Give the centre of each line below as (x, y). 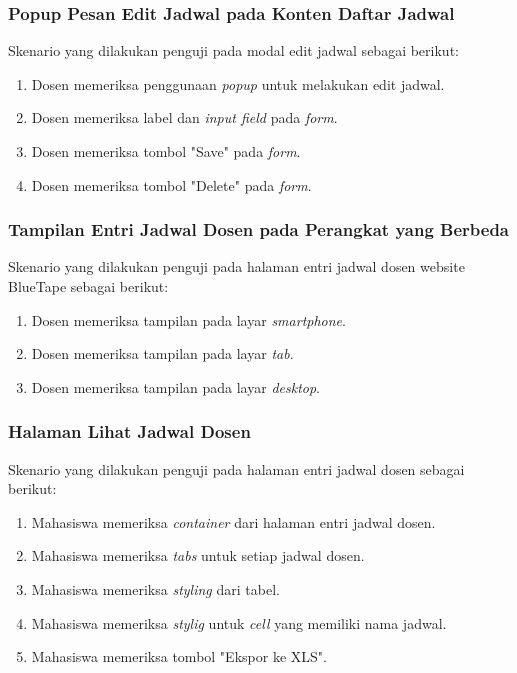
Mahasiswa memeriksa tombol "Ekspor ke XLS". (179, 656)
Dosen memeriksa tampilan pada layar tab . (162, 353)
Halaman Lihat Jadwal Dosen (129, 431)
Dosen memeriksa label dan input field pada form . (184, 117)
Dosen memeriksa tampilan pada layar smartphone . (188, 319)
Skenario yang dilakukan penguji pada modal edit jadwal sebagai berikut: (233, 50)
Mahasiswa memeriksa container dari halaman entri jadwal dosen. (233, 521)
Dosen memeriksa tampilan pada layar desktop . (176, 386)
